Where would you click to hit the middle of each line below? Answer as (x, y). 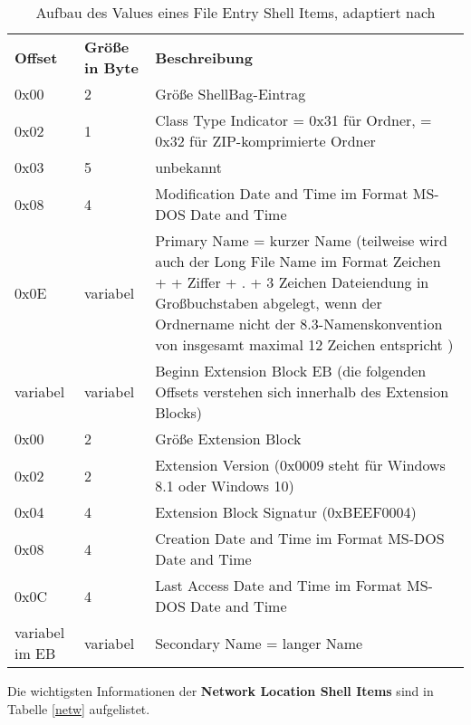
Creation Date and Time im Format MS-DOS (300, 538)
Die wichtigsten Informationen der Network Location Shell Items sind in (221, 691)
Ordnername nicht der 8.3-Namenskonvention (299, 324)
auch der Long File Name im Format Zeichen (298, 261)
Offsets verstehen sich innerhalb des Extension (302, 391)
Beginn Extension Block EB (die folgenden (291, 371)
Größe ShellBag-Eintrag (231, 94)
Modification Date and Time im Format (282, 193)
